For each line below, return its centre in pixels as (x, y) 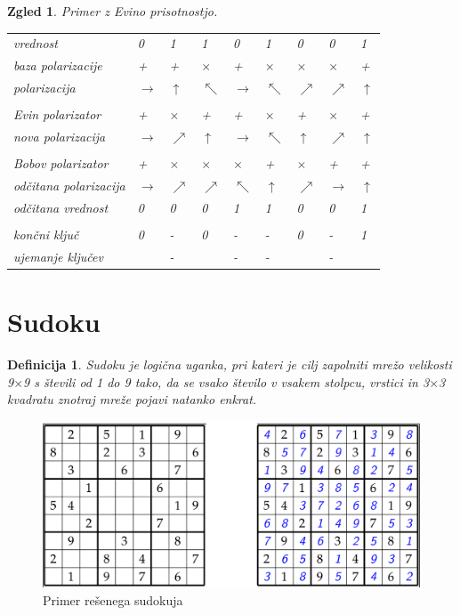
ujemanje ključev (58, 256)
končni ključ (46, 234)
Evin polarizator (57, 114)
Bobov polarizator (61, 163)
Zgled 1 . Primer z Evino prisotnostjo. (113, 11)
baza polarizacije (58, 65)
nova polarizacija (60, 136)
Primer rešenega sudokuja (113, 599)
